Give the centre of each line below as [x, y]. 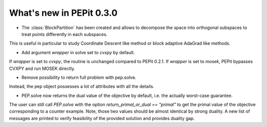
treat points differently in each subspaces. [65, 34]
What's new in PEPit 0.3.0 [63, 13]
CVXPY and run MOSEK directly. [42, 68]
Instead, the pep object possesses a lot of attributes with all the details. [82, 87]
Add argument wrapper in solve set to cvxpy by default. [78, 52]
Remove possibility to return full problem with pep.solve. [79, 77]
